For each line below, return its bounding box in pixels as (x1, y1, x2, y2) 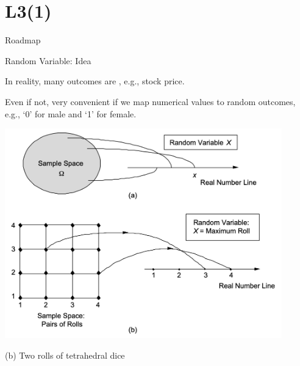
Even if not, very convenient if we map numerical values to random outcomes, (5, 95, 296, 108)
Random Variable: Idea (5, 54, 91, 67)
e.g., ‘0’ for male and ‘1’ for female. (5, 107, 137, 120)
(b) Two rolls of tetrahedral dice (5, 348, 125, 361)
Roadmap (5, 34, 41, 46)
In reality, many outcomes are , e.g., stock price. (5, 75, 185, 87)
